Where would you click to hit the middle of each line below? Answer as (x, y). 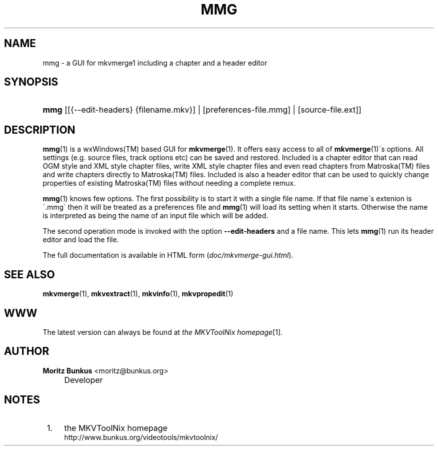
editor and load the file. (81, 240)
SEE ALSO (29, 274)
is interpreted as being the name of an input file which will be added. (155, 216)
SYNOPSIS (31, 82)
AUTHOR (27, 351)
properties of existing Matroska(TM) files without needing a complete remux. (169, 183)
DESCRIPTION (40, 130)
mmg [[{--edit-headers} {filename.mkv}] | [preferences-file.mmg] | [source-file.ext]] (202, 110)
